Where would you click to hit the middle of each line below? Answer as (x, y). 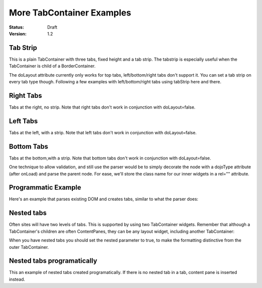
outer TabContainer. (29, 247)
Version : (18, 33)
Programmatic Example (45, 187)
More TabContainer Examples (70, 13)
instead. (17, 279)
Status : (16, 27)
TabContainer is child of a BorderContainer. (52, 66)
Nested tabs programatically (53, 261)
